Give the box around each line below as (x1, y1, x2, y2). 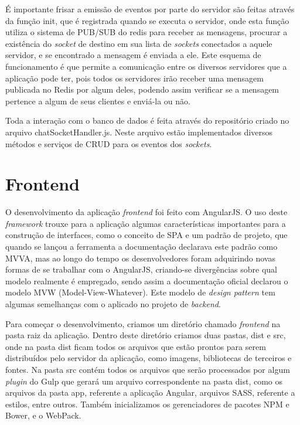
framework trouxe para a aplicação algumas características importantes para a (5, 217, 286, 229)
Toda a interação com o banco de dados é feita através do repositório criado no (5, 114, 289, 127)
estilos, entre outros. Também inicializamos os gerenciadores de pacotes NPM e (5, 397, 289, 410)
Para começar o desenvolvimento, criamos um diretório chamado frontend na (5, 317, 281, 329)
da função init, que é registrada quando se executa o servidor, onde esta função (5, 14, 289, 26)
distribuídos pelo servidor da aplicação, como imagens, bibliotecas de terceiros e (5, 352, 292, 364)
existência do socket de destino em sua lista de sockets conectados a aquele (5, 37, 272, 49)
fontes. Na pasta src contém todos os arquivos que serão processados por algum (5, 363, 290, 375)
